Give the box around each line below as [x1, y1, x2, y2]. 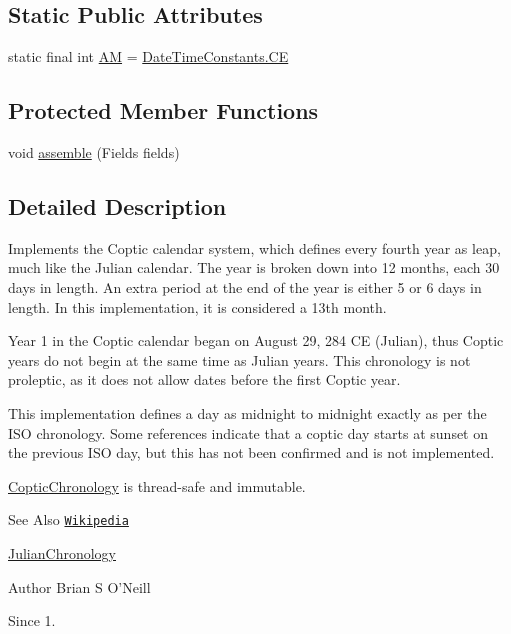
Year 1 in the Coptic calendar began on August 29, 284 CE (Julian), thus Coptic [8, 330, 504, 351]
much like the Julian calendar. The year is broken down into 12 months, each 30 [8, 257, 500, 278]
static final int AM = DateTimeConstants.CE [8, 46, 289, 67]
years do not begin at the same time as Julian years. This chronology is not [8, 349, 471, 370]
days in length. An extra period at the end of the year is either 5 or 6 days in [8, 276, 482, 297]
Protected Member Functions [8, 95, 319, 126]
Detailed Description [8, 190, 227, 221]
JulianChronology [8, 542, 116, 563]
